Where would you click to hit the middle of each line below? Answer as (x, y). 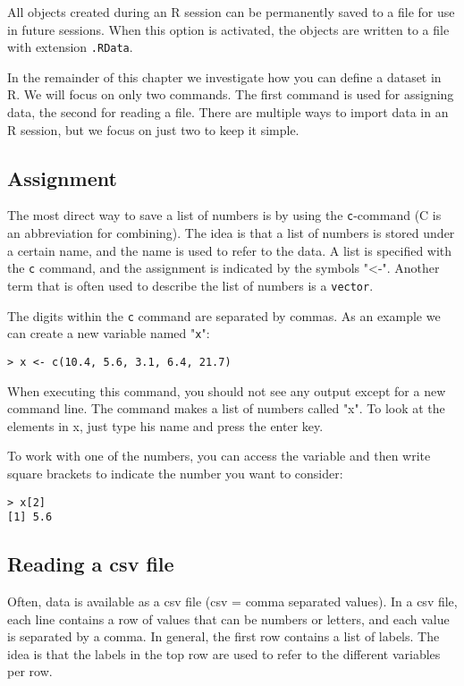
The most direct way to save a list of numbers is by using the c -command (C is (224, 215)
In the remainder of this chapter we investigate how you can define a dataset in (224, 76)
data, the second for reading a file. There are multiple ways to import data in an (228, 112)
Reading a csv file (91, 564)
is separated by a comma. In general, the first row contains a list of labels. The (224, 636)
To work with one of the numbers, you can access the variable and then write (219, 456)
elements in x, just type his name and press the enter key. (165, 425)
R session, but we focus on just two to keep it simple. (153, 129)
